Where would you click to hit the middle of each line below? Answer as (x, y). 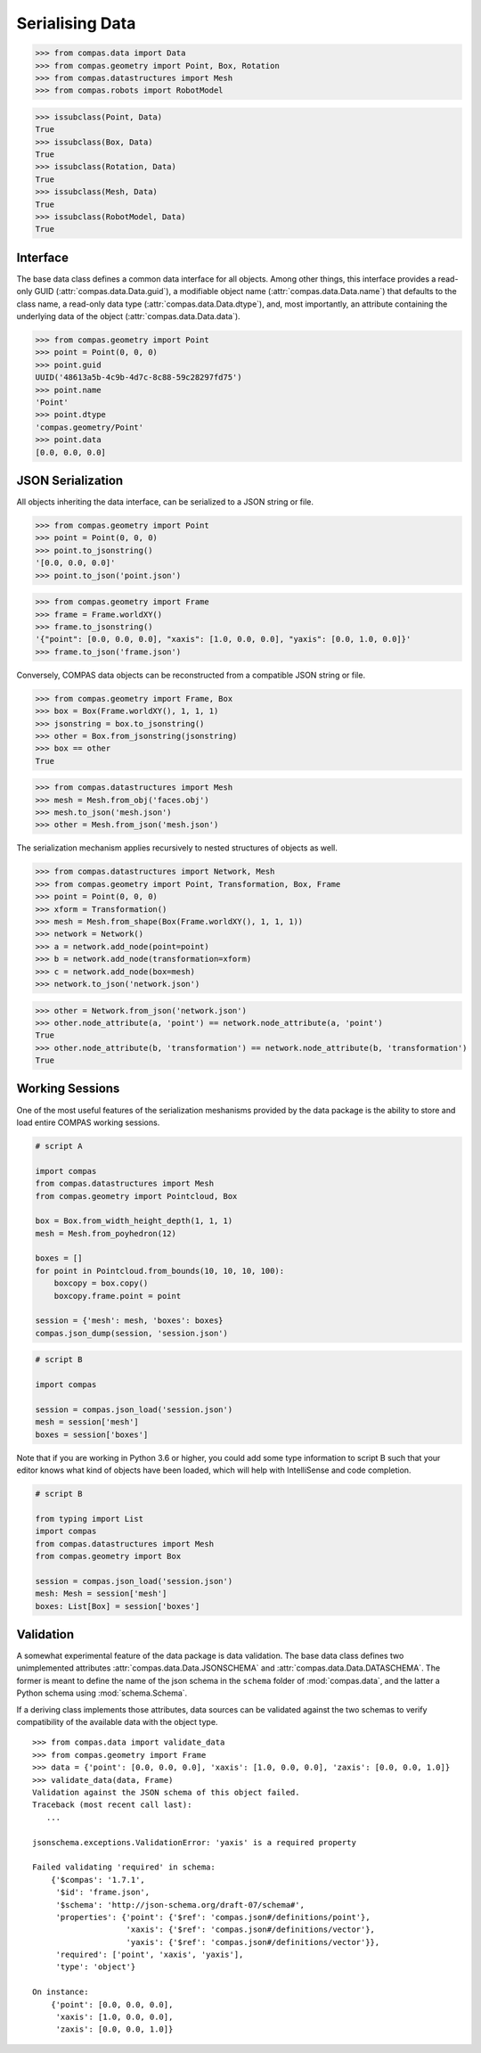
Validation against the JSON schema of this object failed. (166, 1792)
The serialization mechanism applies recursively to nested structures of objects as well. (177, 848)
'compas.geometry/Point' (90, 427)
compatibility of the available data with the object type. (117, 1722)
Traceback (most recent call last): (112, 1805)
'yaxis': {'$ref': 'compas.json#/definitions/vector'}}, (253, 1942)
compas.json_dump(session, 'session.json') (132, 1333)
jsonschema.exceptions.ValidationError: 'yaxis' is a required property (194, 1842)
